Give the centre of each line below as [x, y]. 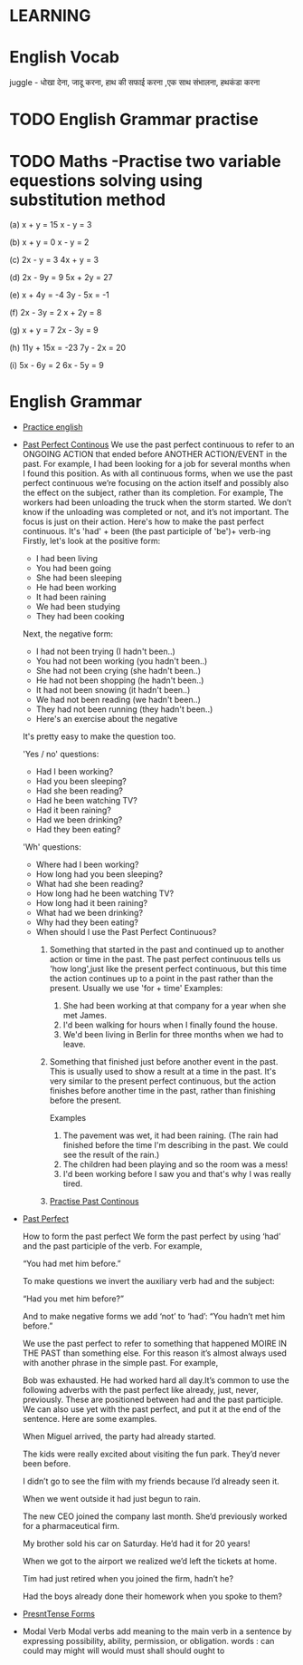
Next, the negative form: [68, 634]
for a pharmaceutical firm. [71, 1526]
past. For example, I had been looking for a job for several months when [156, 464]
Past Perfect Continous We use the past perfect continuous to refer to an [158, 444]
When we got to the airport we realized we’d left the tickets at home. [150, 1562]
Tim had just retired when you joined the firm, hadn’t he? [128, 1579]
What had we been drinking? [89, 913]
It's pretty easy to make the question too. [99, 736]
